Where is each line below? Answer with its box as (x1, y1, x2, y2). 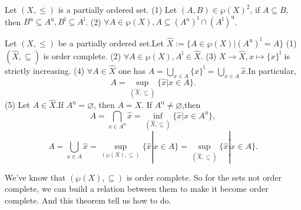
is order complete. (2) (43, 49, 121, 62)
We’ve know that (5, 171, 66, 183)
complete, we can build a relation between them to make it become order (5, 182, 269, 195)
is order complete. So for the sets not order (127, 171, 282, 183)
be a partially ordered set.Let (58, 36, 164, 49)
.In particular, (246, 64, 296, 76)
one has (118, 64, 145, 76)
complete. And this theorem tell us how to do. (5, 194, 171, 206)
